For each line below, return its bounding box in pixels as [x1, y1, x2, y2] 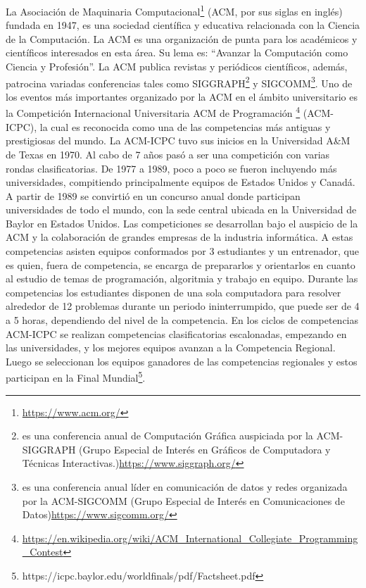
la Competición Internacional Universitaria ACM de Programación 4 [6, 104, 301, 120]
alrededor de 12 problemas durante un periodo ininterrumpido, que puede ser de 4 [6, 299, 360, 313]
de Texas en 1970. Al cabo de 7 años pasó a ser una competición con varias [6, 146, 330, 161]
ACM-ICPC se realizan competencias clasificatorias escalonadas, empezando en [6, 326, 347, 341]
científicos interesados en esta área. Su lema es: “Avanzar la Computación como [6, 45, 348, 60]
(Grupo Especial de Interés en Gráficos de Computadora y [79, 442, 331, 456]
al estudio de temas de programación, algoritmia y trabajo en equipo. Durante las [6, 271, 358, 286]
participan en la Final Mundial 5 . [6, 368, 146, 385]
